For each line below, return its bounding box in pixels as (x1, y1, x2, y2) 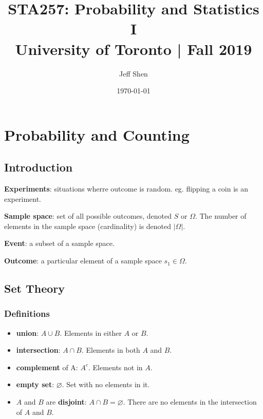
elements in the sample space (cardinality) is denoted (4, 220, 172, 231)
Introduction (4, 159, 73, 175)
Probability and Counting (4, 124, 190, 145)
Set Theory (4, 280, 65, 296)
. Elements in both (81, 345, 140, 355)
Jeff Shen (119, 68, 148, 79)
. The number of (195, 211, 247, 221)
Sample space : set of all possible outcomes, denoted (4, 211, 172, 221)
